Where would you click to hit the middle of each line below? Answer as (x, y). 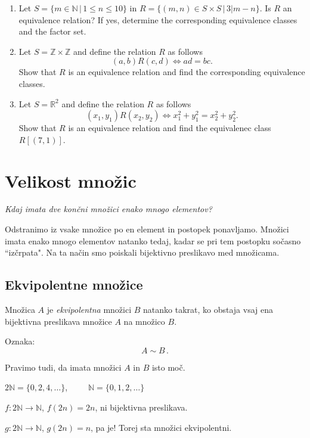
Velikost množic (71, 180)
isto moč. (168, 367)
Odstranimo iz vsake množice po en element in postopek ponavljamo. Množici (147, 229)
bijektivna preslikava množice (58, 321)
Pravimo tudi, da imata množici (63, 367)
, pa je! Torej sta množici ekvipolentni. (161, 427)
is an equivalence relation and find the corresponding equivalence (187, 72)
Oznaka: (20, 341)
